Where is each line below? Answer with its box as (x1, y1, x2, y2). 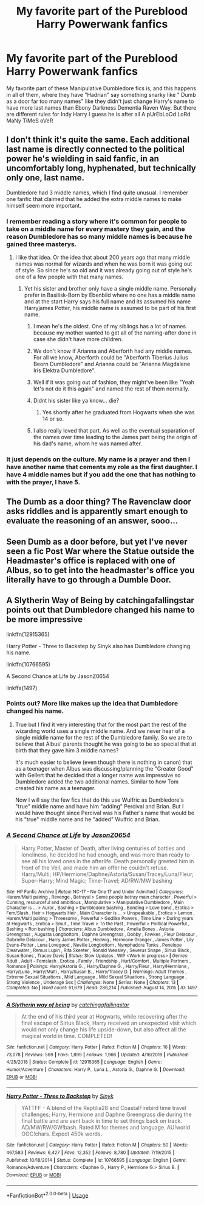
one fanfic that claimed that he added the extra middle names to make (6, 195, 182, 202)
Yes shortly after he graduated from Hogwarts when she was (42, 409, 195, 416)
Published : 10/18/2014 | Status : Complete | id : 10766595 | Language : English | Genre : (6, 1157, 187, 1163)
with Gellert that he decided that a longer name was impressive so (15, 771, 181, 779)
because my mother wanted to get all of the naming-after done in (33, 329, 197, 336)
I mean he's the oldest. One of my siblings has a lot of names (33, 323, 186, 330)
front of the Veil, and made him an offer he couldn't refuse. (21, 864, 169, 872)
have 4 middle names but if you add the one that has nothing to (6, 470, 196, 479)
